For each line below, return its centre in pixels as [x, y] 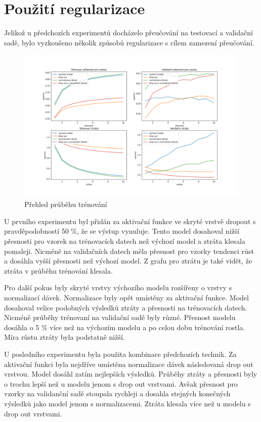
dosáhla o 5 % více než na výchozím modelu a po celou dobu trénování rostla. [125, 327]
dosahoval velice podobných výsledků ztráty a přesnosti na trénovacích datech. [126, 307]
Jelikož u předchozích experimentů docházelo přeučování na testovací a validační [128, 33]
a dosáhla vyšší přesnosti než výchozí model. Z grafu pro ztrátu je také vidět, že [128, 261]
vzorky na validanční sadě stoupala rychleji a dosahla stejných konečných [117, 393]
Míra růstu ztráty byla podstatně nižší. [64, 337]
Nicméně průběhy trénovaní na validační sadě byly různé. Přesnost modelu [120, 317]
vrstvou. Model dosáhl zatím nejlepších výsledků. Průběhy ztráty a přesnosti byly [131, 374]
